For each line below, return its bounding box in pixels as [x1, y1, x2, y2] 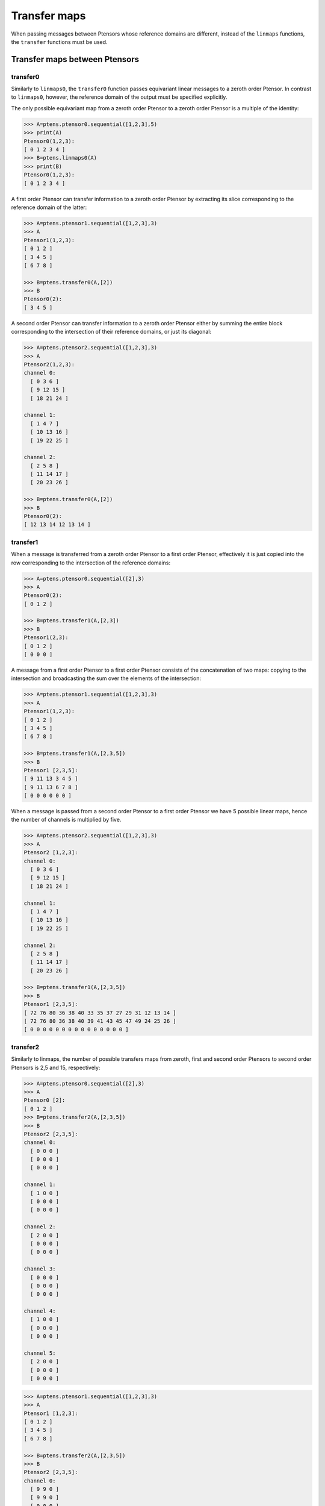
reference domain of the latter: [11, 204, 87, 211]
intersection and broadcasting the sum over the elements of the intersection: [11, 675, 202, 682]
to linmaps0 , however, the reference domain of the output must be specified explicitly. [11, 93, 227, 101]
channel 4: [23, 1308, 56, 1314]
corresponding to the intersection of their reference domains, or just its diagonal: [11, 328, 212, 336]
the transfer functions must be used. [11, 38, 108, 45]
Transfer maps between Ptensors [11, 54, 140, 64]
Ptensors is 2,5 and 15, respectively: [11, 1064, 101, 1071]
